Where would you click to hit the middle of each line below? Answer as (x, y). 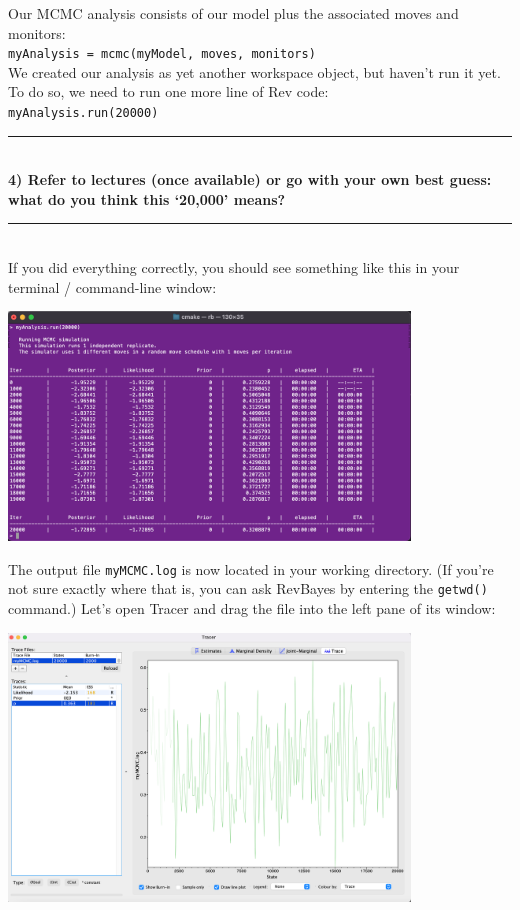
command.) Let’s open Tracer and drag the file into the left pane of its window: (252, 608)
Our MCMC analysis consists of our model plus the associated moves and (233, 13)
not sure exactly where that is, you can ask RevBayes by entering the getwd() (248, 588)
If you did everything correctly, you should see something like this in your (234, 267)
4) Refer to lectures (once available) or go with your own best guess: (250, 179)
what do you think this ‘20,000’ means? (147, 198)
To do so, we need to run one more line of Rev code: (168, 91)
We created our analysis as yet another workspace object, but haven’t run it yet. (254, 71)
